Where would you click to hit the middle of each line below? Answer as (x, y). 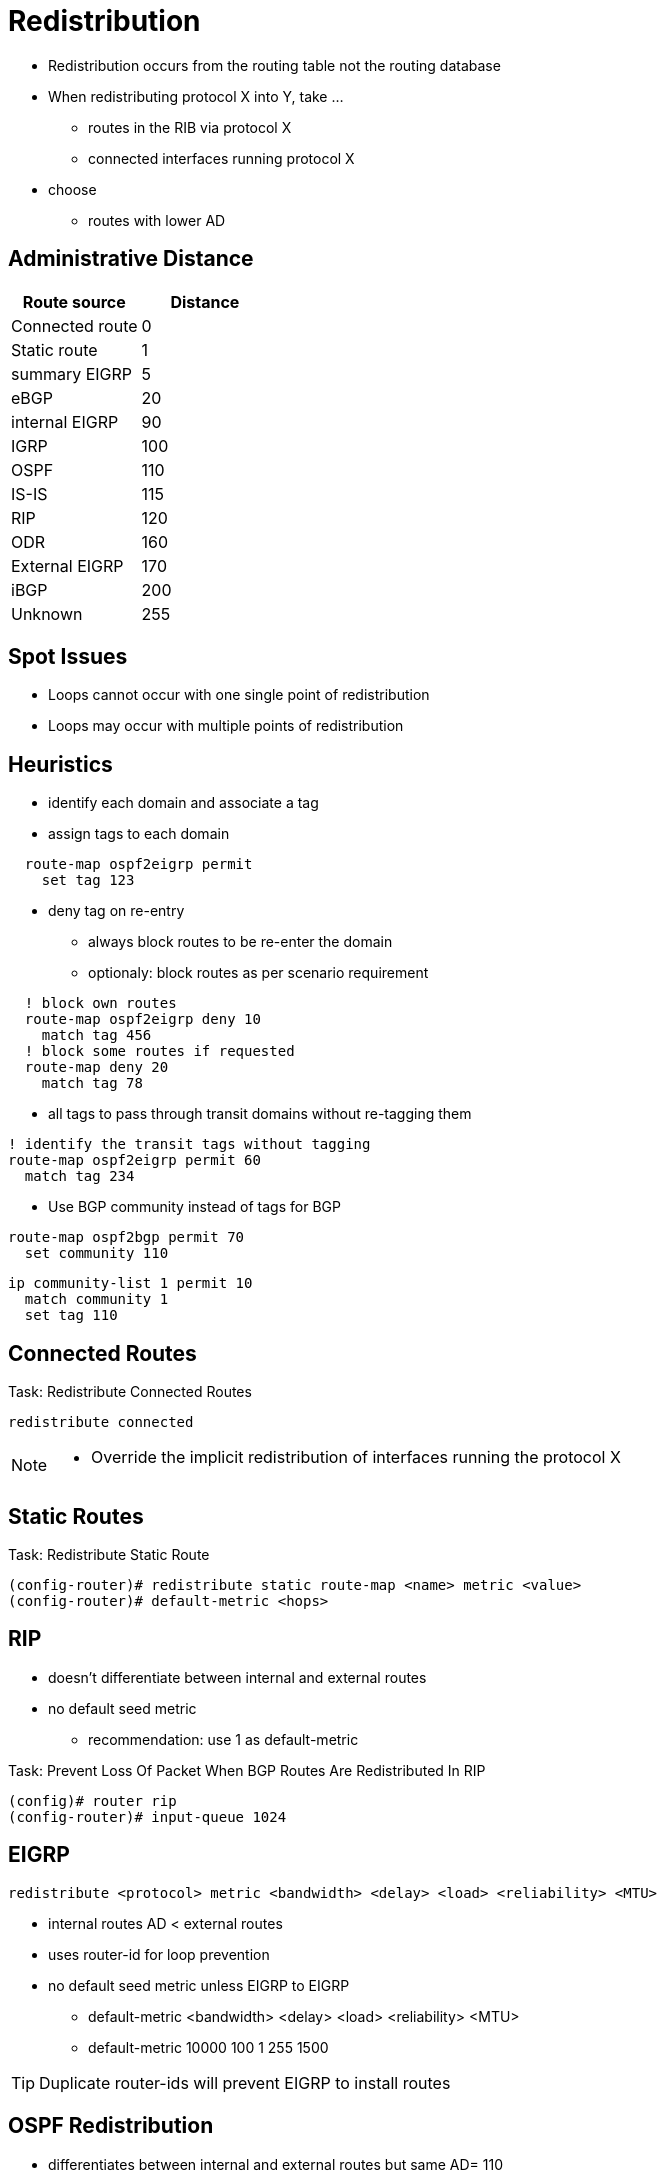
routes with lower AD (157, 220)
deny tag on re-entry (116, 911)
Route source (74, 301)
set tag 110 (71, 1315)
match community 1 (96, 1299)
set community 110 (96, 1253)
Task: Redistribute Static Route (109, 1554)
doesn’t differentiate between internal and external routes (237, 1677)
